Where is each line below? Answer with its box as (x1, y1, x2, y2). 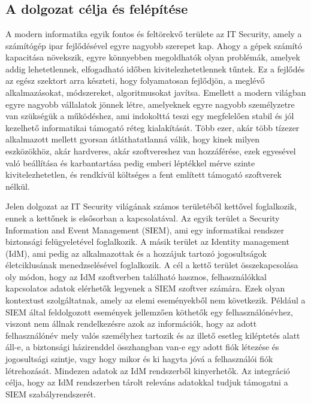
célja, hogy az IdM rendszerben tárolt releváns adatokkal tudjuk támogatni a (5, 376, 288, 388)
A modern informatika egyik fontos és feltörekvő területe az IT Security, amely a (5, 28, 302, 40)
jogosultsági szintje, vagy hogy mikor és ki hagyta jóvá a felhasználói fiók (5, 353, 273, 365)
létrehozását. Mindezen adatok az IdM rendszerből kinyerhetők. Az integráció (5, 364, 290, 376)
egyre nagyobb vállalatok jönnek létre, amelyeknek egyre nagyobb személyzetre (5, 98, 295, 110)
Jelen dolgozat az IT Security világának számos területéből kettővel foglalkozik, (5, 200, 297, 212)
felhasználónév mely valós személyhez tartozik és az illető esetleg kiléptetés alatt (5, 329, 300, 341)
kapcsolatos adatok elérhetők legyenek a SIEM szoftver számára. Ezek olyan (5, 282, 285, 294)
